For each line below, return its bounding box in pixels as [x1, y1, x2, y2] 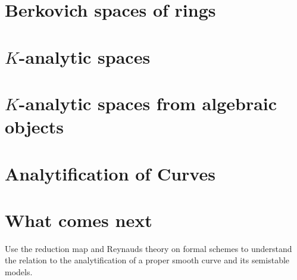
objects [5, 114, 64, 139]
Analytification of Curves [5, 161, 215, 185]
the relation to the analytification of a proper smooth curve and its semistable [5, 254, 290, 266]
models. [5, 266, 33, 278]
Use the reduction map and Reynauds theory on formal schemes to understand [5, 242, 292, 254]
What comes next [5, 207, 152, 232]
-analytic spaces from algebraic [18, 91, 277, 115]
